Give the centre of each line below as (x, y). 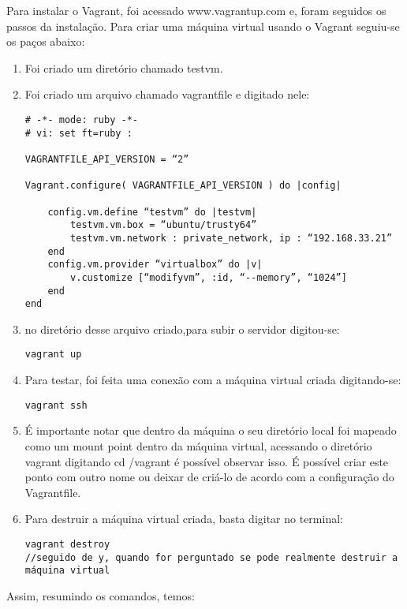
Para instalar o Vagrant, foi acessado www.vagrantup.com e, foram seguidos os (196, 10)
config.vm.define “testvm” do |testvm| (152, 212)
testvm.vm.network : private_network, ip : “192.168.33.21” (232, 238)
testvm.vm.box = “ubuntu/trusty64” (164, 225)
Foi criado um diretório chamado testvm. (124, 67)
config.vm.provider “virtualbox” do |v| (155, 265)
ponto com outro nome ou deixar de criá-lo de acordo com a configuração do (209, 477)
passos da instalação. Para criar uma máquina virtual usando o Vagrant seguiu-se (203, 26)
